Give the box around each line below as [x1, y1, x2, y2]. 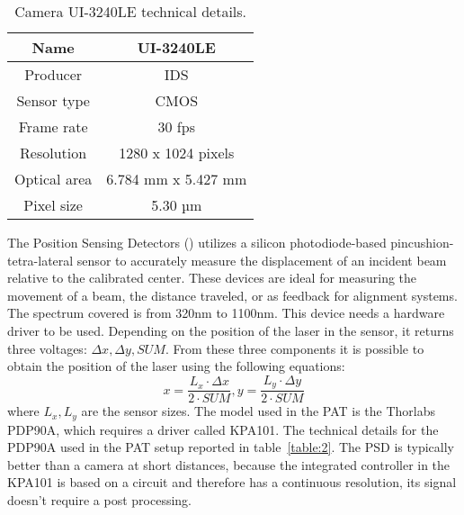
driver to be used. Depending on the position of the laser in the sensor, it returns [7, 321, 454, 339]
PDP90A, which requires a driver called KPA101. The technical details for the [7, 420, 439, 438]
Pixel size [23, 194, 83, 215]
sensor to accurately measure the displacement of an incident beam [76, 250, 447, 269]
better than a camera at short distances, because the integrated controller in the [7, 455, 451, 474]
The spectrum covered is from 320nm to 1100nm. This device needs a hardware [7, 303, 445, 322]
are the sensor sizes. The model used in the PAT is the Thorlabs [81, 402, 436, 420]
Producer [24, 64, 83, 85]
